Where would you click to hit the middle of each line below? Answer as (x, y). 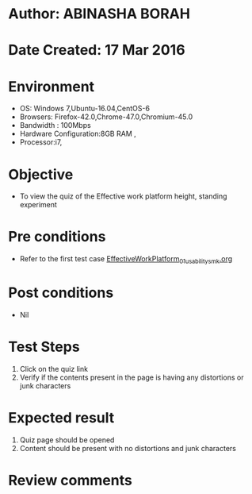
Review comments (70, 480)
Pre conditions (57, 237)
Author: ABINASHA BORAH (99, 14)
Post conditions (61, 293)
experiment (38, 205)
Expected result (61, 418)
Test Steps (44, 347)
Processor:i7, (41, 142)
